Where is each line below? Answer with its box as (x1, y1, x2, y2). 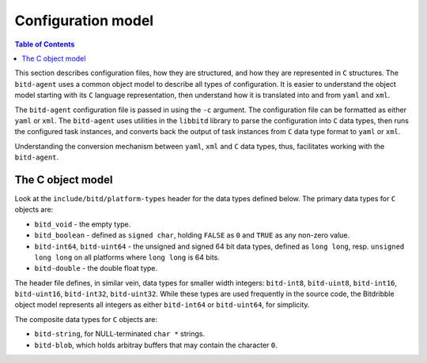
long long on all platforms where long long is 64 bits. (34, 253, 221, 262)
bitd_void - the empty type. (34, 219, 131, 229)
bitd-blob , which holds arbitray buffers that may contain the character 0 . (34, 340, 278, 350)
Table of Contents (14, 39, 75, 49)
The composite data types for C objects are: (14, 314, 158, 324)
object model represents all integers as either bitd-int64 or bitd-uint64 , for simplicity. (14, 300, 310, 309)
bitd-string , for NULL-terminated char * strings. (34, 329, 206, 339)
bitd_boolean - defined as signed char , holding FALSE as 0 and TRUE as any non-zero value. (34, 230, 350, 240)
